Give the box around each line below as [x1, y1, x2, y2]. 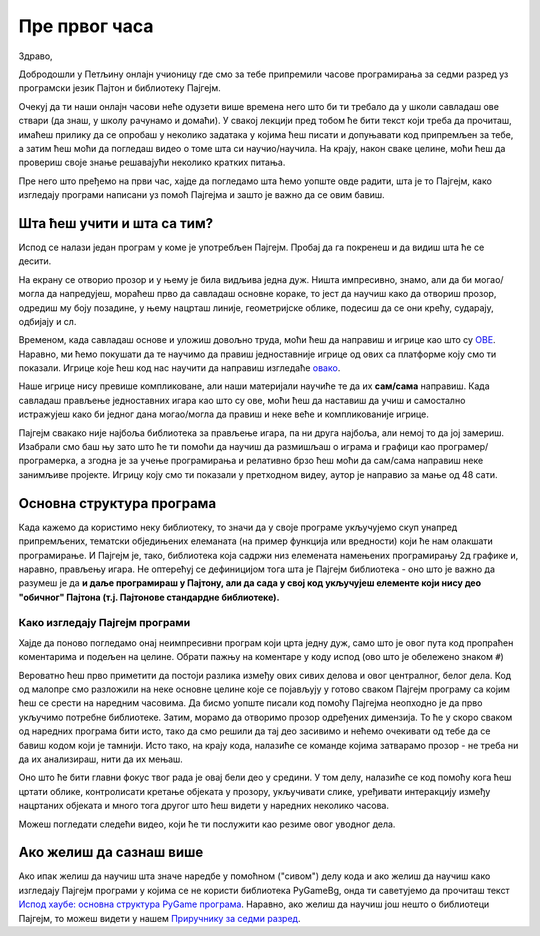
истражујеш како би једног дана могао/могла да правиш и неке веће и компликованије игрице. [18, 408, 429, 420]
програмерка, [18, 455, 79, 467]
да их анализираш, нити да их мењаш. [18, 753, 184, 765]
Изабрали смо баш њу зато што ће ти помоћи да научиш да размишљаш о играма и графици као [18, 441, 436, 453]
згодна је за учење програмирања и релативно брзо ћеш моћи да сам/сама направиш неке [87, 455, 484, 467]
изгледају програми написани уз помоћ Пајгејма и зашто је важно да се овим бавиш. [18, 189, 385, 201]
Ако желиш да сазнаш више [18, 844, 204, 861]
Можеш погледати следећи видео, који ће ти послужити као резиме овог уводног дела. [18, 818, 396, 830]
